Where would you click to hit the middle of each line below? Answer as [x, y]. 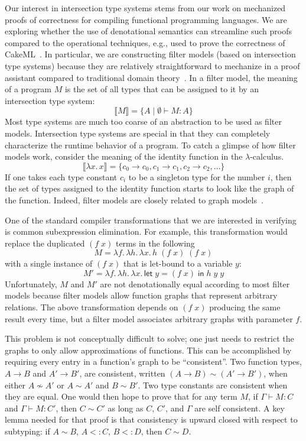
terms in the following [155, 243]
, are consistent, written [122, 373]
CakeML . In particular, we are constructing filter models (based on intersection [150, 54]
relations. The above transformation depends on [92, 307]
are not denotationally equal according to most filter [195, 283]
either [15, 385]
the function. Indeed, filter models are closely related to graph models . [134, 200]
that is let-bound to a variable [178, 263]
